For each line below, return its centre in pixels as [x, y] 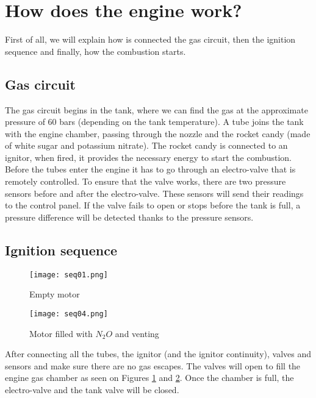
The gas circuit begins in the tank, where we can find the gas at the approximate [156, 109]
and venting [137, 333]
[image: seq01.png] [69, 275]
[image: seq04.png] [69, 314]
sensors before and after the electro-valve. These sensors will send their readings [154, 193]
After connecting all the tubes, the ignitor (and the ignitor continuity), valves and [158, 354]
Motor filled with [61, 333]
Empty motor [55, 294]
